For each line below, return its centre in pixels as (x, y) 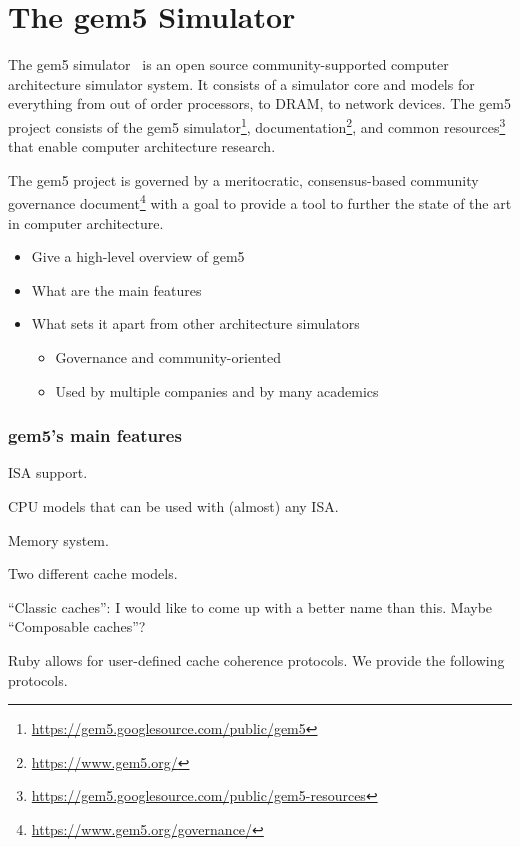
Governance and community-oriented (168, 356)
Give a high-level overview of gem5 (138, 256)
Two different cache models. (93, 573)
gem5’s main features (95, 435)
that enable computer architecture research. (142, 146)
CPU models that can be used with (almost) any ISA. (173, 505)
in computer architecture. (86, 222)
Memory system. (58, 539)
